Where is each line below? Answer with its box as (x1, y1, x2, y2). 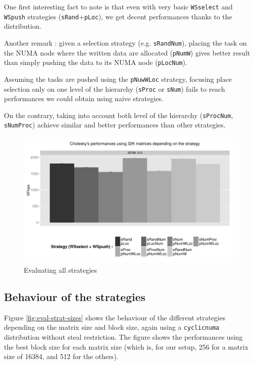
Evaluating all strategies (24, 264, 97, 275)
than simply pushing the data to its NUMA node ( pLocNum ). (4, 57, 188, 67)
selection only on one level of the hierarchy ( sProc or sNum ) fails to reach (4, 83, 225, 94)
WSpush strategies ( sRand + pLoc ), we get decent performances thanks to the (4, 11, 232, 21)
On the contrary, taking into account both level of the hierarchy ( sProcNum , (4, 110, 233, 120)
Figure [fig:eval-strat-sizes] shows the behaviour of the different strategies (4, 312, 225, 322)
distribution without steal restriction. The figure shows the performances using (4, 331, 243, 342)
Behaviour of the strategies (4, 289, 146, 304)
